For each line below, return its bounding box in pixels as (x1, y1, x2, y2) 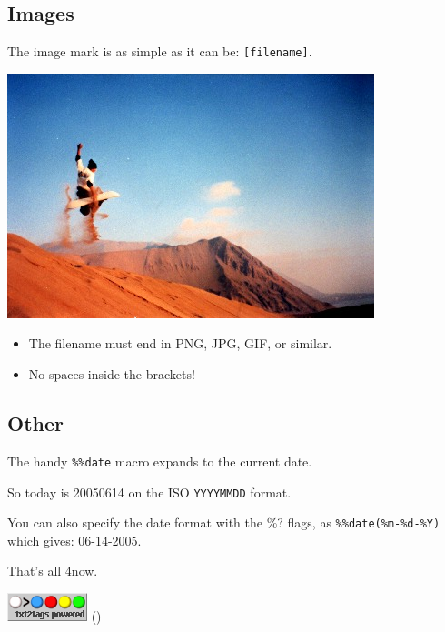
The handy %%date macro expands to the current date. (7, 451, 312, 470)
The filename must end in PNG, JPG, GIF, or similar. (28, 334, 332, 353)
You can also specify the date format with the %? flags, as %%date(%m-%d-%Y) (7, 513, 440, 532)
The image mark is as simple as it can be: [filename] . (7, 42, 312, 61)
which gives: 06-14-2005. (7, 530, 142, 549)
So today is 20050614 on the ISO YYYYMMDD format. (7, 482, 292, 501)
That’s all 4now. (7, 561, 98, 580)
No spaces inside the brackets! (28, 365, 195, 384)
